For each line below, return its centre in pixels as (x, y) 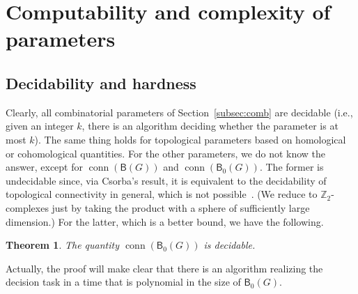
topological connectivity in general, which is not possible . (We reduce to (162, 194)
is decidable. (229, 245)
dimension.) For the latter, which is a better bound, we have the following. (165, 221)
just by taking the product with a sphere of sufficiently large (181, 207)
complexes (27, 207)
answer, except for (44, 167)
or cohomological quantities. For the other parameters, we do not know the (166, 153)
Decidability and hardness (101, 83)
